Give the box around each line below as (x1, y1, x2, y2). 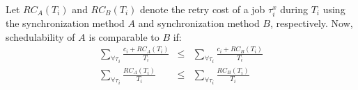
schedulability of (6, 29, 75, 44)
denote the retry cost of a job (139, 2, 265, 16)
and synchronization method (138, 16, 260, 30)
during (280, 2, 308, 16)
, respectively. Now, (270, 16, 353, 30)
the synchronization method (6, 16, 125, 30)
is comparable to (88, 29, 159, 44)
